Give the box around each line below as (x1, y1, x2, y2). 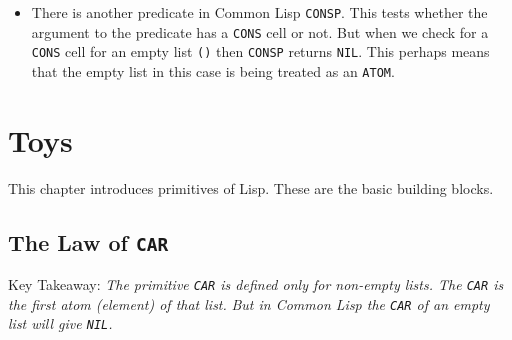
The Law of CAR (8, 226, 169, 257)
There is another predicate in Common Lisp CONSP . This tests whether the (31, 2, 488, 22)
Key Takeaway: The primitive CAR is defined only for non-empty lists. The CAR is (8, 274, 504, 295)
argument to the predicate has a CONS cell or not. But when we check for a (31, 21, 489, 42)
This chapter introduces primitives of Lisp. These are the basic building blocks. (8, 177, 494, 198)
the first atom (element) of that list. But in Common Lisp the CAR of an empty (8, 293, 490, 314)
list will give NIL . (8, 313, 113, 334)
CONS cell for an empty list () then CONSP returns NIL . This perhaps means (31, 41, 490, 62)
